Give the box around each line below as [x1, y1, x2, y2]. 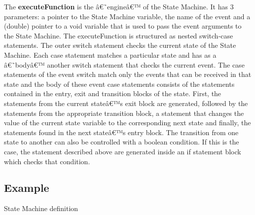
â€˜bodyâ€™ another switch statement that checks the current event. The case [4, 59, 245, 70]
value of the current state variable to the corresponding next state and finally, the [4, 117, 251, 128]
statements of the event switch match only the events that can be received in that [4, 69, 252, 79]
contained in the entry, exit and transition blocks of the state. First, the [4, 88, 221, 99]
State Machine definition [4, 203, 78, 214]
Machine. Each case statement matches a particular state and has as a [4, 49, 217, 60]
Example [4, 180, 49, 195]
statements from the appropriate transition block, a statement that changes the [4, 107, 244, 118]
